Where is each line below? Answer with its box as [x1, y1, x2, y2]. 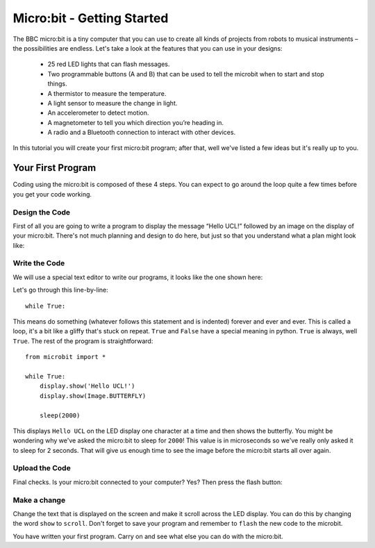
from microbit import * [25, 353, 106, 361]
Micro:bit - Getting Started [12, 10, 169, 26]
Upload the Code [12, 463, 71, 473]
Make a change [12, 495, 66, 505]
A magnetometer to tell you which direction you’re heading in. [47, 118, 224, 126]
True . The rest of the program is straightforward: [12, 337, 153, 345]
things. [47, 80, 67, 88]
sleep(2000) [39, 411, 81, 420]
